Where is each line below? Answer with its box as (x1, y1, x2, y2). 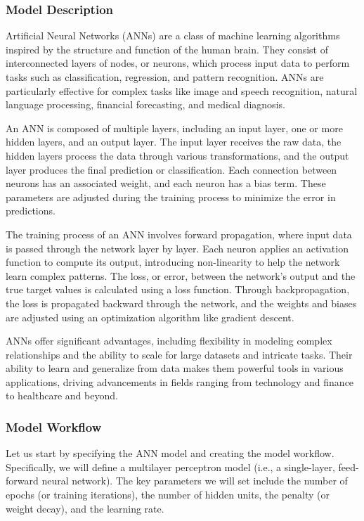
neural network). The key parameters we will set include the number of (41, 473, 348, 488)
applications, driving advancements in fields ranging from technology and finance (6, 374, 354, 389)
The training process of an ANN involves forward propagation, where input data (6, 226, 352, 241)
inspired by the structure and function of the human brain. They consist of (6, 41, 329, 56)
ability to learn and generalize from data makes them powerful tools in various (6, 361, 344, 375)
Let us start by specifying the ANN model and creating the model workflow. (6, 446, 334, 461)
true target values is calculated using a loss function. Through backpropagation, (6, 282, 350, 297)
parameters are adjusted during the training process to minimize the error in (6, 189, 336, 204)
